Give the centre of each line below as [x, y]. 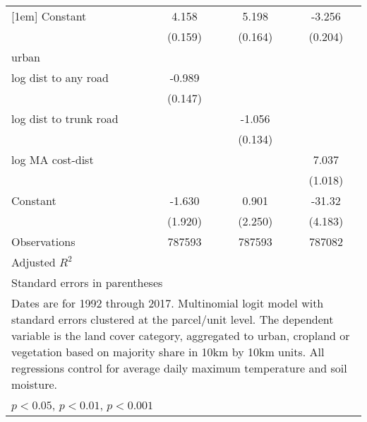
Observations [43, 241]
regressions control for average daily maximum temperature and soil [179, 368]
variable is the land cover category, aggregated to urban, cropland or [181, 335]
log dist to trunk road [65, 118]
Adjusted [34, 262]
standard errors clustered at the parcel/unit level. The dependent [173, 319]
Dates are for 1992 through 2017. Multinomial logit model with [168, 303]
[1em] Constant [49, 16]
